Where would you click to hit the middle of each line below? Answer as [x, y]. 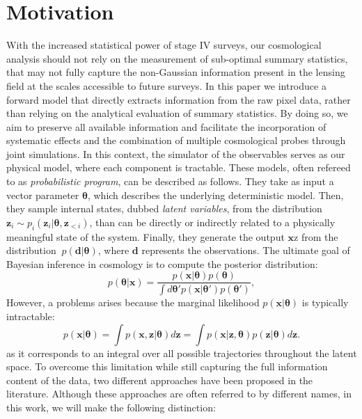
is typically [325, 302]
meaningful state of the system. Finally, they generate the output [145, 236]
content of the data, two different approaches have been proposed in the [160, 380]
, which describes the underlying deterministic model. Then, [215, 195]
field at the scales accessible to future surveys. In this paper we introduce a [166, 85]
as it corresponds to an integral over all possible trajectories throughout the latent [182, 353]
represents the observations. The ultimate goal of [246, 250]
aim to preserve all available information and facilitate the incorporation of [166, 126]
